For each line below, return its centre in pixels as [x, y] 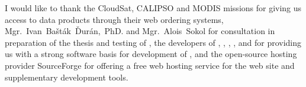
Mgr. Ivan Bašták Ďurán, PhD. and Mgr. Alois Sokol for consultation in [140, 31]
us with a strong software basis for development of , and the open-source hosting [151, 54]
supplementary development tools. [67, 77]
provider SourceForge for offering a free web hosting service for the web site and [150, 65]
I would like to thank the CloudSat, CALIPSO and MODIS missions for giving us [153, 8]
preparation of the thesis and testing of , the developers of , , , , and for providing [153, 42]
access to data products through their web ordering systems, [114, 19]
